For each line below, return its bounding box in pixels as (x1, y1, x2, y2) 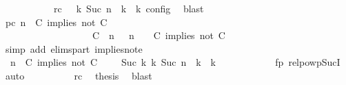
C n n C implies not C (92, 28, 225, 42)
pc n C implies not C (5, 14, 108, 29)
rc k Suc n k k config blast (53, 1, 204, 15)
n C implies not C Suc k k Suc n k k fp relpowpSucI (10, 55, 340, 69)
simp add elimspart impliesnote (5, 41, 143, 56)
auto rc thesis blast (5, 68, 152, 82)
